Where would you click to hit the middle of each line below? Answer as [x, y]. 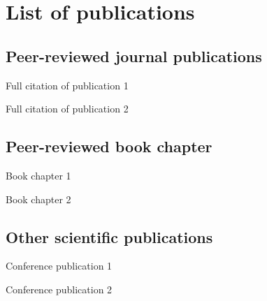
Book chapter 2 [38, 199]
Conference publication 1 [59, 266]
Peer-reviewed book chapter [109, 146]
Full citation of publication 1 [67, 85]
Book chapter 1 [38, 175]
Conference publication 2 [59, 289]
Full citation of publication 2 [67, 109]
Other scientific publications [109, 236]
